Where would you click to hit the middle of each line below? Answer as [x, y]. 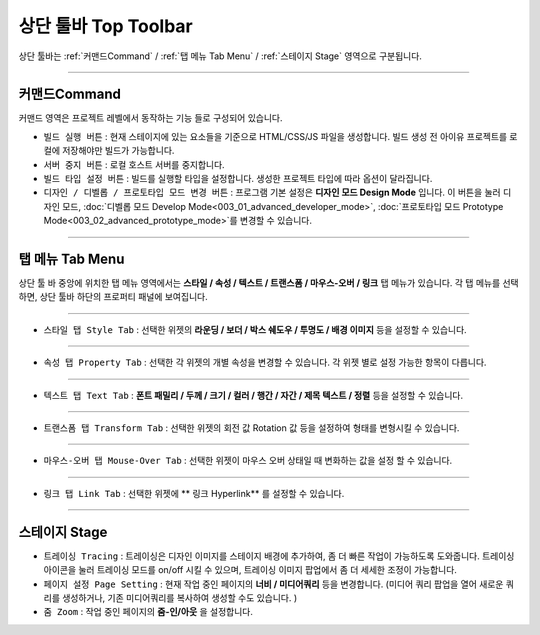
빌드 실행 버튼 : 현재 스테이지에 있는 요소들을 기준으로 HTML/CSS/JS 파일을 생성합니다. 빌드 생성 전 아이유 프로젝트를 [275, 136]
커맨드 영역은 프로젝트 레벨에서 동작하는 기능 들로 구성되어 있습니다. [150, 118]
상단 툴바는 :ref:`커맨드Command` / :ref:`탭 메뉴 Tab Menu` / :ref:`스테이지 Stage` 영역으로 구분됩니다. [220, 56]
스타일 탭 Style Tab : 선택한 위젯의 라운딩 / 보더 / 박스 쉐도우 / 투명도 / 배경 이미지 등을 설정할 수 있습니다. [255, 329]
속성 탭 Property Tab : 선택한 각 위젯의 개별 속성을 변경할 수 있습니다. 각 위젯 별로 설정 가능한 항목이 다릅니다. [265, 362]
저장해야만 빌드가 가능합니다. [118, 151]
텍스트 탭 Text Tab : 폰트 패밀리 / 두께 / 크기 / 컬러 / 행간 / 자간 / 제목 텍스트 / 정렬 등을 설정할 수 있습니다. [253, 395]
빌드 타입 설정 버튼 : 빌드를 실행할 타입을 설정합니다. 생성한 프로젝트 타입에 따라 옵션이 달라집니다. [238, 179]
